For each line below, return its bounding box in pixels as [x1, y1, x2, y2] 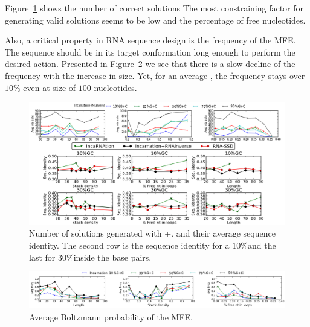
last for [29, 250, 56, 263]
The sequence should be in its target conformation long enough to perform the [5, 45, 295, 58]
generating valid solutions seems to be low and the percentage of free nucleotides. [5, 13, 306, 26]
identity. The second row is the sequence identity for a [29, 239, 230, 252]
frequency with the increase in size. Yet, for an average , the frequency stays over [5, 69, 305, 81]
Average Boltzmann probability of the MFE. [29, 310, 193, 323]
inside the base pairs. [73, 250, 152, 263]
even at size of [23, 81, 76, 94]
